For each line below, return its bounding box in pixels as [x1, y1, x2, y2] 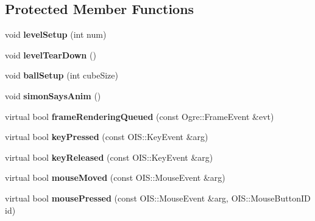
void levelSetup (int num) [5, 28, 107, 41]
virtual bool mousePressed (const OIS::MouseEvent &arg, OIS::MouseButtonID [5, 191, 311, 204]
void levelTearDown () [5, 48, 96, 61]
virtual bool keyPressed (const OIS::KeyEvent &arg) [5, 130, 208, 143]
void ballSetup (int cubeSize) [5, 69, 118, 82]
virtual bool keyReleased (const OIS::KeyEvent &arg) [5, 150, 213, 163]
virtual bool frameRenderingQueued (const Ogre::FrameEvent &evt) [5, 110, 274, 122]
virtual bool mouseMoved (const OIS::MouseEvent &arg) [5, 171, 225, 184]
